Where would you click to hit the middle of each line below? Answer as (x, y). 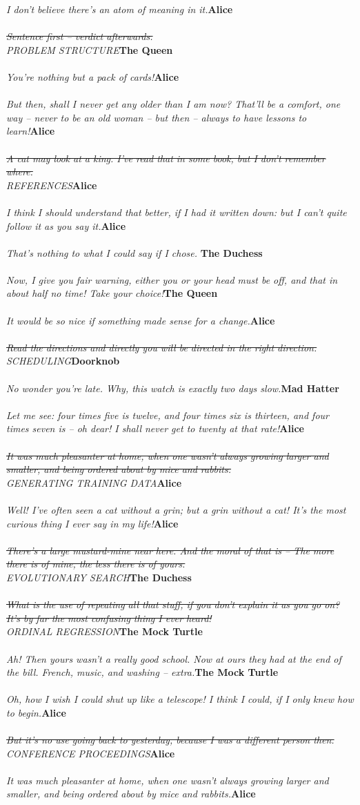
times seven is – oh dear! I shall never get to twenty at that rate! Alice (155, 428)
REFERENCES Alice (52, 185)
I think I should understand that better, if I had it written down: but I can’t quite (177, 212)
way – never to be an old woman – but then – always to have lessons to (157, 117)
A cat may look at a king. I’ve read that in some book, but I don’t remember (166, 158)
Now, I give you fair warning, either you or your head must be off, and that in (172, 279)
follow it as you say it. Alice (66, 225)
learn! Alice (31, 131)
